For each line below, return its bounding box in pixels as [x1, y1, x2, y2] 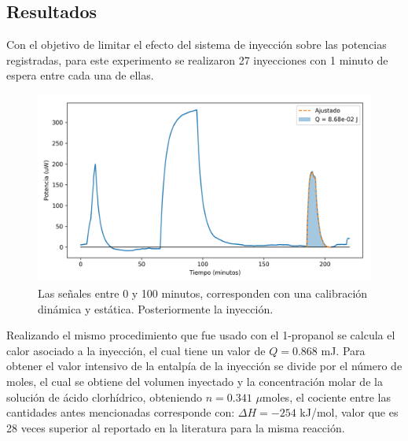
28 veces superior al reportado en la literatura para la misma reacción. [6, 419, 345, 435]
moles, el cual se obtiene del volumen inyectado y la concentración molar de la [6, 373, 383, 390]
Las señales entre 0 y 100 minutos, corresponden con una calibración [38, 285, 368, 302]
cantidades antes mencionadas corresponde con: [6, 404, 235, 421]
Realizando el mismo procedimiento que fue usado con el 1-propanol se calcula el [6, 327, 395, 343]
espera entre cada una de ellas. [6, 67, 154, 83]
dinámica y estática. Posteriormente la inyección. [38, 300, 274, 317]
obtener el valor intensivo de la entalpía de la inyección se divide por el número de [6, 358, 402, 374]
